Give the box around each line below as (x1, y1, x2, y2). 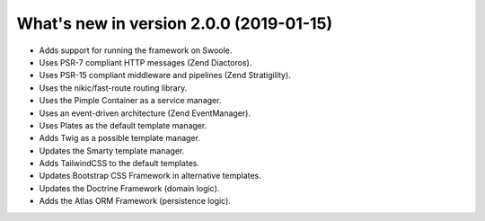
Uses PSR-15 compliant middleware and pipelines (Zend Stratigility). (39, 70, 291, 81)
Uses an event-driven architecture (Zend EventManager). (39, 108, 251, 119)
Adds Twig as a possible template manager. (39, 133, 201, 144)
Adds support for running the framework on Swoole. (39, 45, 233, 56)
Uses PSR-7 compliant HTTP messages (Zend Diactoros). (39, 57, 252, 67)
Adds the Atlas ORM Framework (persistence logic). (39, 196, 231, 207)
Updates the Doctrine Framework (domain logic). (39, 182, 220, 193)
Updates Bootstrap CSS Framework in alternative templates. (39, 171, 262, 181)
